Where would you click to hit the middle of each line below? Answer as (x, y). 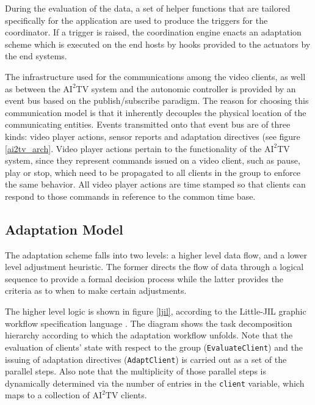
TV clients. (126, 395)
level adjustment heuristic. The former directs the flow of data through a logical (154, 267)
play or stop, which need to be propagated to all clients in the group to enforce (153, 172)
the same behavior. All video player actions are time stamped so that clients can (155, 184)
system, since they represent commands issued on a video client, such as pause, (153, 160)
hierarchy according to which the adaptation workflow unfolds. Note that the (149, 335)
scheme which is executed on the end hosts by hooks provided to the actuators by (158, 44)
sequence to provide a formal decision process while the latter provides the (144, 278)
